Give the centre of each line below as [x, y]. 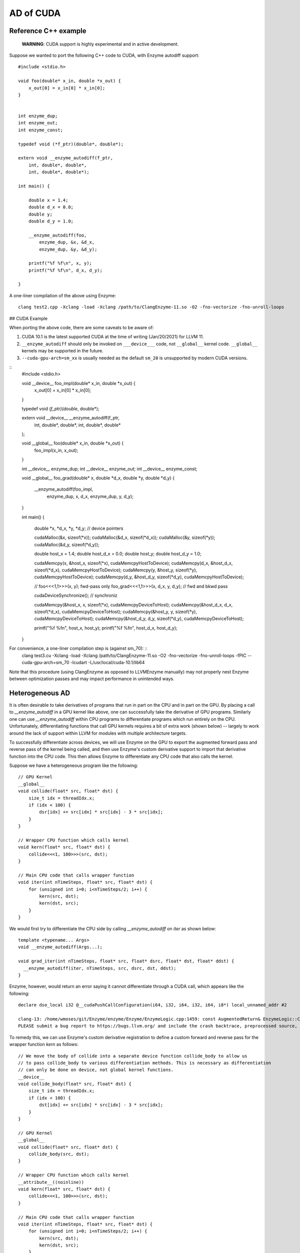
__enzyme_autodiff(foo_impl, [64, 489]
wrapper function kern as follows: [44, 1045]
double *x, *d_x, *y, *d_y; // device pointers [79, 528]
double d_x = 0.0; [51, 207]
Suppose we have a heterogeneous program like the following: [74, 766]
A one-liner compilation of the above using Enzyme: [63, 295]
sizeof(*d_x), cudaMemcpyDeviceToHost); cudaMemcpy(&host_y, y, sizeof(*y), [116, 611]
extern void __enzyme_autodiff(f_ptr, [66, 158]
